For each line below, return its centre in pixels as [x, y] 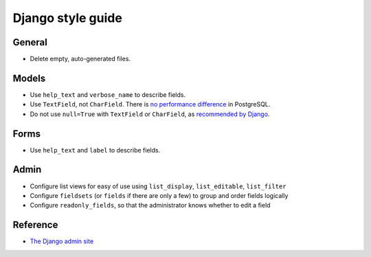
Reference [35, 225]
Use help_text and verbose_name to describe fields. [108, 94]
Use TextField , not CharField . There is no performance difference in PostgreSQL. [150, 104]
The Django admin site [62, 241]
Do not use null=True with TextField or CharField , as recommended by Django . [150, 114]
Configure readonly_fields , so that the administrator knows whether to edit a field [150, 205]
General [30, 42]
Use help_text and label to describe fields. [95, 150]
